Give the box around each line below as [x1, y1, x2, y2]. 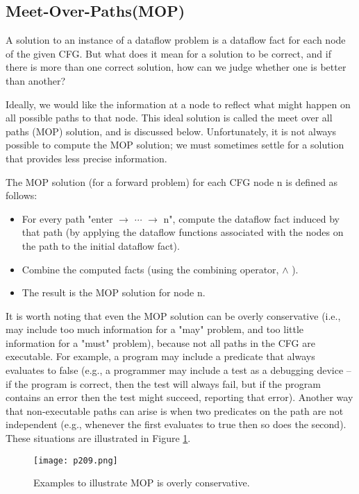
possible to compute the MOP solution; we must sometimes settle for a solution [6, 137, 344, 152]
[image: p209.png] [33, 455, 118, 466]
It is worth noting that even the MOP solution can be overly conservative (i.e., [6, 308, 341, 323]
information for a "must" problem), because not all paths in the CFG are [6, 335, 315, 350]
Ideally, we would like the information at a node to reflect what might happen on [6, 96, 351, 111]
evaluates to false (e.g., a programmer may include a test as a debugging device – [6, 363, 351, 377]
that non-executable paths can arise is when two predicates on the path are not [6, 403, 344, 418]
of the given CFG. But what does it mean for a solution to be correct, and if [6, 46, 331, 60]
